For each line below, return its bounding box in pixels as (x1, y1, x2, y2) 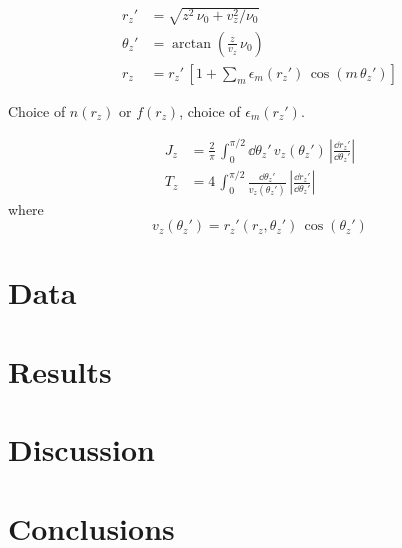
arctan (172, 36, 211, 51)
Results (8, 350, 112, 391)
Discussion (8, 429, 155, 470)
